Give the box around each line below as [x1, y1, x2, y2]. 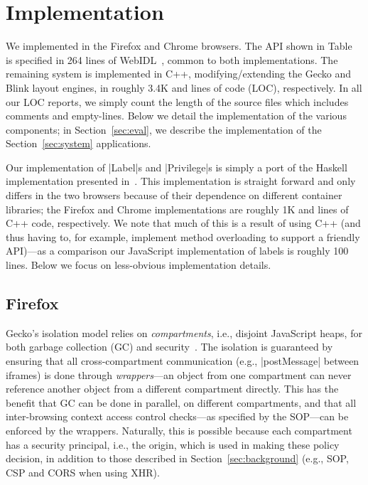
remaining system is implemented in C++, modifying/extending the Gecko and [6, 66, 352, 81]
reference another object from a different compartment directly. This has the [6, 381, 339, 396]
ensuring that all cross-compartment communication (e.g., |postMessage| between [6, 353, 359, 368]
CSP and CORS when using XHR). [6, 464, 160, 479]
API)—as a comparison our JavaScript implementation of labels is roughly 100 [6, 243, 349, 258]
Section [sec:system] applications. [6, 136, 151, 151]
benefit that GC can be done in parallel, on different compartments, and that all [6, 395, 357, 410]
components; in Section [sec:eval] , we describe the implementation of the [6, 122, 322, 137]
